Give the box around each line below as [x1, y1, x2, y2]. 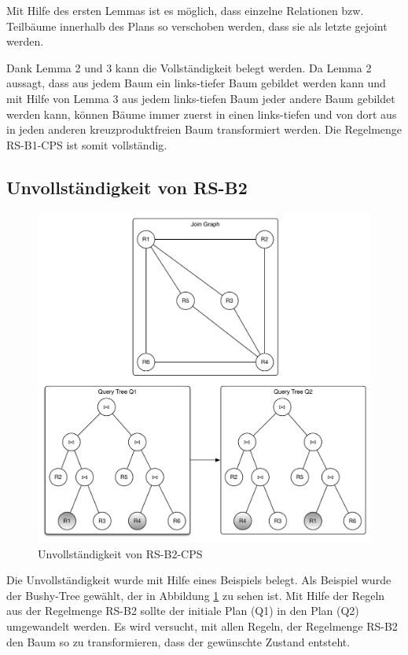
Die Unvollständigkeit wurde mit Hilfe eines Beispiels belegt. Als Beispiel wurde [6, 572, 391, 588]
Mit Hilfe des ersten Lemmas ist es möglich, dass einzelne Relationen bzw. [6, 2, 364, 18]
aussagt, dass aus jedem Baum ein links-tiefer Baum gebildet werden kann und [6, 75, 386, 91]
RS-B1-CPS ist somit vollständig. [6, 136, 167, 153]
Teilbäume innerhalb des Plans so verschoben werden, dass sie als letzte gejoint [6, 17, 388, 34]
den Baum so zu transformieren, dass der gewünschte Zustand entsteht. [6, 633, 351, 649]
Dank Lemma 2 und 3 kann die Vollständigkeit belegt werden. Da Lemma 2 [6, 59, 372, 75]
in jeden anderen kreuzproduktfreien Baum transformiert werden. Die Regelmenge [6, 121, 402, 138]
